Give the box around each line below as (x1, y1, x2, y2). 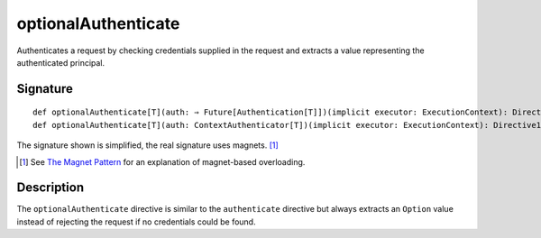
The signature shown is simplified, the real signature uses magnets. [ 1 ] (16, 140, 279, 151)
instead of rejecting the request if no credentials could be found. (16, 216, 256, 227)
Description (16, 180, 85, 196)
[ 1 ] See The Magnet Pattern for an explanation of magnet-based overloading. (19, 156, 306, 167)
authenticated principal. (16, 57, 105, 68)
